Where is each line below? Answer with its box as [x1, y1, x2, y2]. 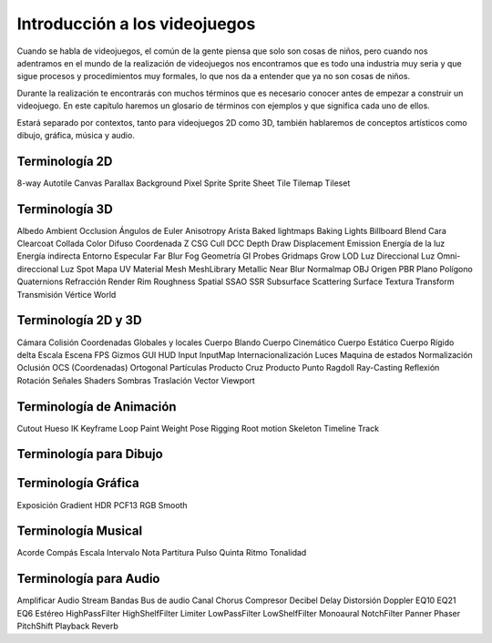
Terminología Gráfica [16, 475, 140, 491]
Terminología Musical [16, 524, 143, 539]
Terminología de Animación [16, 399, 177, 414]
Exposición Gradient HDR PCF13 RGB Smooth [16, 499, 188, 510]
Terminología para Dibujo [16, 446, 163, 462]
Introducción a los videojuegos [16, 14, 256, 34]
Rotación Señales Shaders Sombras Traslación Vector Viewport [16, 374, 255, 386]
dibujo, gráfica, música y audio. [16, 129, 136, 140]
